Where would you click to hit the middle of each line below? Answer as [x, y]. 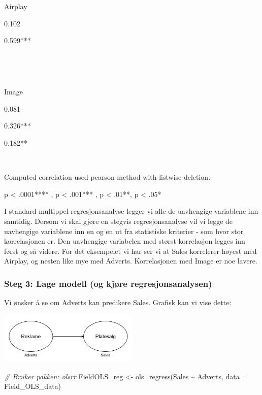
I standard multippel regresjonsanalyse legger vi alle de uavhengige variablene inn [131, 211]
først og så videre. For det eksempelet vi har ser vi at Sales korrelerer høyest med [130, 251]
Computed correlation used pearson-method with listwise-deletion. [107, 177]
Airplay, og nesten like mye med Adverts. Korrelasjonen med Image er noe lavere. [131, 261]
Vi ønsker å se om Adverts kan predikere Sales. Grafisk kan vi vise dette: [118, 302]
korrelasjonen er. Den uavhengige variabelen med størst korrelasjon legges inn [125, 241]
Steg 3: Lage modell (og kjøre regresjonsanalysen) [108, 283]
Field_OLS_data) [33, 386]
